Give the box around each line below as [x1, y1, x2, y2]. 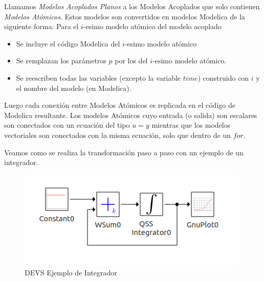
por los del [115, 55, 148, 66]
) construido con [197, 72, 249, 83]
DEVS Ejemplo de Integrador [25, 267, 117, 278]
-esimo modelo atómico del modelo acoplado [83, 21, 222, 32]
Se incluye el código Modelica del [16, 38, 120, 49]
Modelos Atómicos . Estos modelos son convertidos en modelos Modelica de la [4, 11, 246, 21]
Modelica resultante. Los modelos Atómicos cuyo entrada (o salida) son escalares [4, 109, 257, 120]
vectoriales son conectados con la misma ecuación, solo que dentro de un [4, 129, 231, 140]
